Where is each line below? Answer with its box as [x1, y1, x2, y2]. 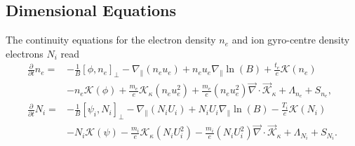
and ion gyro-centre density [232, 32, 350, 47]
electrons [6, 46, 43, 60]
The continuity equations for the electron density [6, 32, 216, 47]
